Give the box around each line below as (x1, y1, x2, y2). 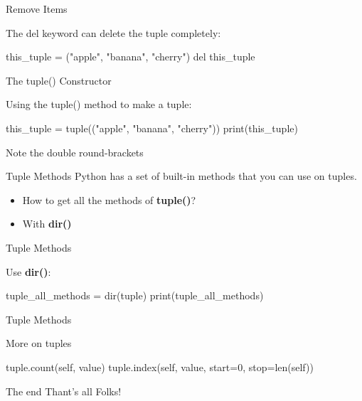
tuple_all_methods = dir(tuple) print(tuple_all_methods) (6, 288, 264, 303)
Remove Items (6, 1, 68, 16)
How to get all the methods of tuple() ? (22, 192, 196, 207)
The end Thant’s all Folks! (6, 383, 122, 398)
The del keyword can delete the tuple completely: (6, 25, 221, 40)
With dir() (22, 216, 72, 231)
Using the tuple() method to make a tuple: (6, 97, 192, 112)
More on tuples (6, 336, 72, 351)
